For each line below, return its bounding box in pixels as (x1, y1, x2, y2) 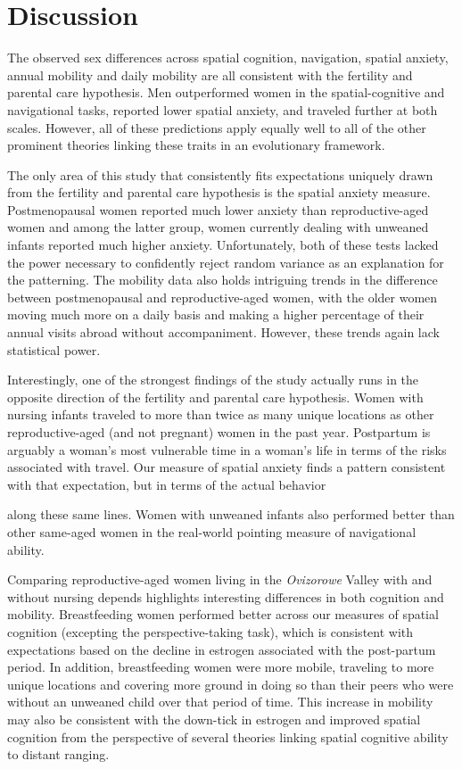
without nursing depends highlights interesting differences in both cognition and (7, 587, 444, 606)
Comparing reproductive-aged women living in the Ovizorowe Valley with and (7, 570, 433, 589)
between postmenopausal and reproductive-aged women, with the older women (7, 287, 438, 306)
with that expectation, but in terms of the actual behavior (7, 475, 326, 493)
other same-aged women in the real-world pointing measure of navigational (7, 522, 417, 541)
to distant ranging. (7, 745, 110, 764)
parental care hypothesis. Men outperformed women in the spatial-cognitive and (7, 83, 445, 102)
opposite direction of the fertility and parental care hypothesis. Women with (7, 387, 424, 406)
